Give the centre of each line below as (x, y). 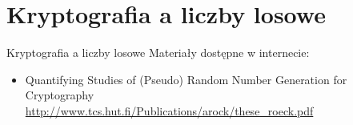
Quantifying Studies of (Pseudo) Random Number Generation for (186, 79)
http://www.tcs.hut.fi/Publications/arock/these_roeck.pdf (169, 110)
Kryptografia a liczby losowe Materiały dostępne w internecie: (158, 52)
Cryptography (60, 95)
